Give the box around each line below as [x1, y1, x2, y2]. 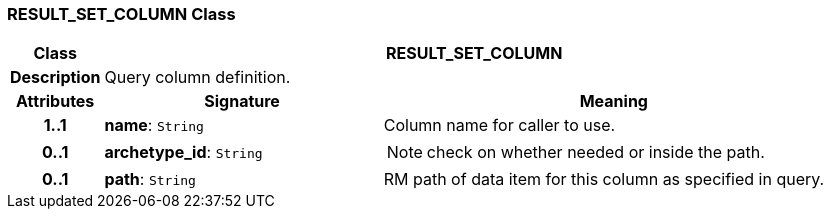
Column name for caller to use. [383, 115, 616, 136]
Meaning [579, 91, 648, 112]
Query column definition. [104, 67, 291, 88]
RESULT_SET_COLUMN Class [7, 4, 236, 24]
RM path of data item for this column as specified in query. [383, 169, 825, 190]
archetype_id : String [104, 142, 263, 163]
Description [10, 67, 101, 88]
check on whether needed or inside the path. [426, 142, 765, 163]
